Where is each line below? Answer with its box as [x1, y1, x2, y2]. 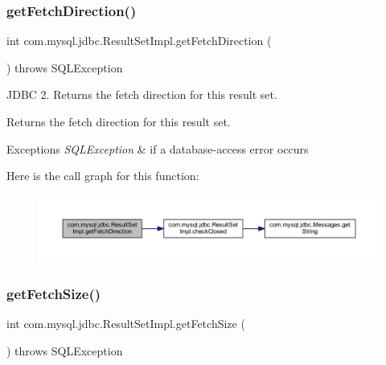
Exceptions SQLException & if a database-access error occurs [6, 140, 309, 157]
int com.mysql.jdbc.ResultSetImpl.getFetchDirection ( [6, 32, 272, 49]
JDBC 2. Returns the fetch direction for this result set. [6, 86, 277, 103]
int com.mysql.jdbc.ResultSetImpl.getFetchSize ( [6, 315, 245, 332]
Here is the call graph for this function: [6, 167, 199, 184]
